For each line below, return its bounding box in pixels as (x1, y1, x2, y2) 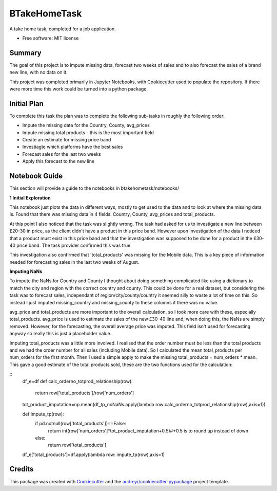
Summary (9, 48, 42, 57)
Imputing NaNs (9, 268, 43, 275)
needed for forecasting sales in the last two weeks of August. (9, 259, 140, 265)
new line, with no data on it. (9, 69, 68, 76)
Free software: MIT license (22, 35, 79, 41)
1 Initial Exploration (9, 194, 51, 201)
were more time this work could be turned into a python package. (9, 86, 148, 92)
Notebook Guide (9, 172, 63, 180)
